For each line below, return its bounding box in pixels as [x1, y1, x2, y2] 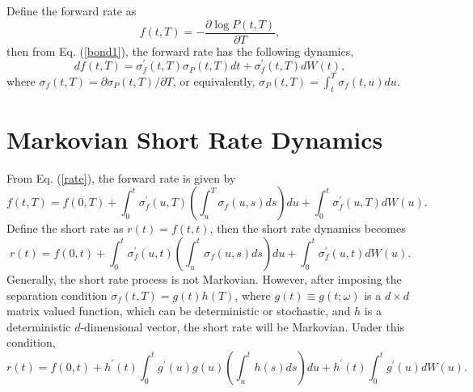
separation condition [6, 286, 108, 303]
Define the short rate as [6, 220, 124, 237]
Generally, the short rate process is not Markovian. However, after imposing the [6, 270, 402, 287]
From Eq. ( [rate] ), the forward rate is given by [6, 169, 236, 186]
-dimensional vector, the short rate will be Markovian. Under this [80, 318, 405, 335]
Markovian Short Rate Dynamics [6, 122, 383, 155]
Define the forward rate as [6, 2, 137, 19]
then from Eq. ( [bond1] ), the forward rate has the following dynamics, [6, 42, 354, 59]
